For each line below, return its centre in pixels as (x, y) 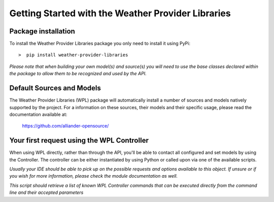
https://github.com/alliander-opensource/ (65, 126)
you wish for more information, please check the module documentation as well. (93, 176)
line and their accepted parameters (46, 192)
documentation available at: (38, 114)
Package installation (42, 31)
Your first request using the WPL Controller (79, 140)
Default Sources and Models (55, 88)
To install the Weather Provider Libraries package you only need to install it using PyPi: (100, 44)
